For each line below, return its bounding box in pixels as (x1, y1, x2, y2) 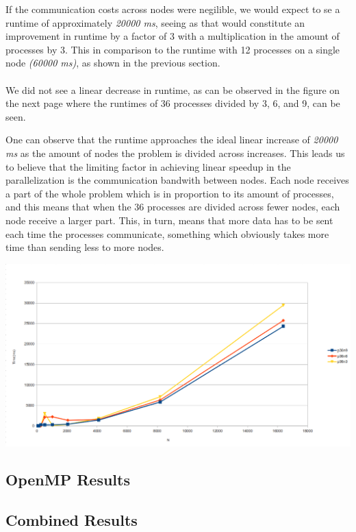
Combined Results (5, 509, 138, 530)
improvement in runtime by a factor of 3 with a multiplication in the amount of (5, 29, 340, 43)
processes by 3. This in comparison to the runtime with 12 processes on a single (5, 42, 340, 56)
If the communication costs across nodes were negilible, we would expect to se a (5, 2, 340, 16)
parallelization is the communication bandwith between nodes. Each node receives (5, 173, 349, 187)
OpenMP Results (5, 468, 130, 489)
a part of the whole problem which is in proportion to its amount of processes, (5, 186, 334, 200)
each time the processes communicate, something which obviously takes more (5, 226, 329, 241)
